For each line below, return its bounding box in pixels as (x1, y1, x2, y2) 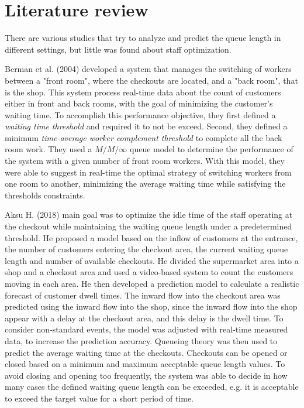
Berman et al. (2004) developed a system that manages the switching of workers (5, 63, 292, 75)
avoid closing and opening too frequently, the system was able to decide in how (5, 369, 288, 381)
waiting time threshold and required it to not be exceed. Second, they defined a (5, 120, 288, 132)
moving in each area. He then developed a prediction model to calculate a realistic (5, 277, 299, 289)
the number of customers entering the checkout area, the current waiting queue (5, 243, 288, 255)
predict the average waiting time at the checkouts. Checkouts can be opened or (5, 346, 288, 358)
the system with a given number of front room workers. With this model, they (5, 155, 285, 167)
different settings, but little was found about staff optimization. (5, 43, 232, 55)
